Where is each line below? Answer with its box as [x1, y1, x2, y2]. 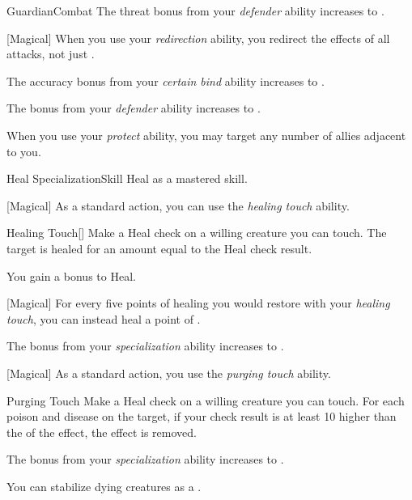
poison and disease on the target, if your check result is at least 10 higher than [6, 408, 397, 425]
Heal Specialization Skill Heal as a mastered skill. [6, 170, 248, 187]
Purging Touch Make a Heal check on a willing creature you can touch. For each [6, 392, 405, 409]
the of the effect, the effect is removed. [6, 423, 197, 440]
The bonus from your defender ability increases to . [6, 100, 261, 117]
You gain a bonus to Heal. [6, 267, 136, 284]
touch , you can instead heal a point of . [6, 310, 201, 327]
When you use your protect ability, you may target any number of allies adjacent [6, 126, 406, 143]
